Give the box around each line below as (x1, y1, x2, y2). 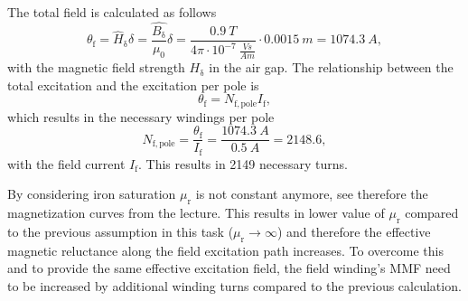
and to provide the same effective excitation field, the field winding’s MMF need (7, 259, 451, 277)
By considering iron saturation (7, 184, 176, 203)
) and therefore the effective (276, 221, 431, 240)
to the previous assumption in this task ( (7, 221, 234, 240)
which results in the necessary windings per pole (7, 107, 275, 126)
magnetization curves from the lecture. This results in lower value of (7, 203, 385, 222)
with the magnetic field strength (7, 58, 185, 77)
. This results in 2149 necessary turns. (137, 154, 348, 173)
